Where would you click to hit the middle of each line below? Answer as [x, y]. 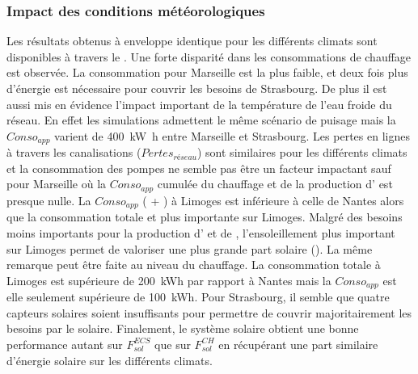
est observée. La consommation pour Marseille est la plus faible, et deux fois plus [207, 72]
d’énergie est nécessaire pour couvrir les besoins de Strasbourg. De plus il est [197, 88]
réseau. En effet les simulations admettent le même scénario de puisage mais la [201, 120]
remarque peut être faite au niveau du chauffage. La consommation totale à [194, 265]
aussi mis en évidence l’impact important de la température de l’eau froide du [199, 104]
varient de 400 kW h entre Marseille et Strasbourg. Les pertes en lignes [232, 135]
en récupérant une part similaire [298, 344]
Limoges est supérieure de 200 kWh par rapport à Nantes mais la [169, 280]
